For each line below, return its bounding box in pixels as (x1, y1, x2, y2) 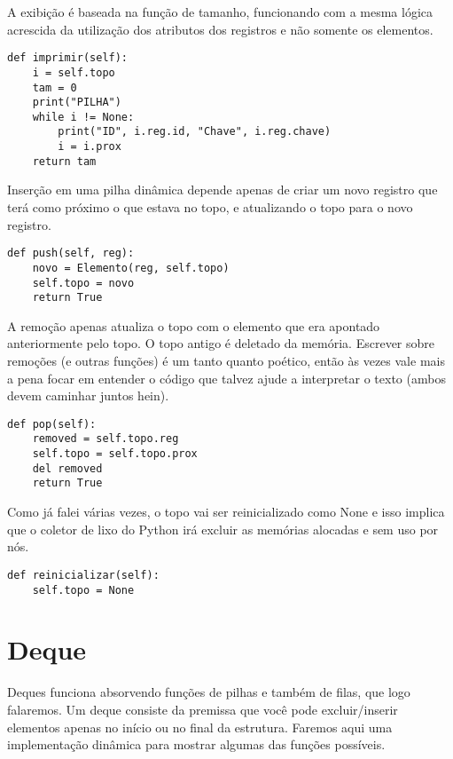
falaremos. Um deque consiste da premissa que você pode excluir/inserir (7, 700, 398, 718)
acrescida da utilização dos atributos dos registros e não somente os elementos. (7, 20, 433, 38)
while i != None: (32, 110, 135, 123)
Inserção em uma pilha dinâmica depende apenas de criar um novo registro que (7, 180, 438, 199)
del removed (32, 462, 103, 475)
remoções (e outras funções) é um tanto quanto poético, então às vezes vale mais (7, 352, 445, 370)
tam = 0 (32, 81, 77, 94)
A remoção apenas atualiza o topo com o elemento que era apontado (7, 316, 380, 335)
